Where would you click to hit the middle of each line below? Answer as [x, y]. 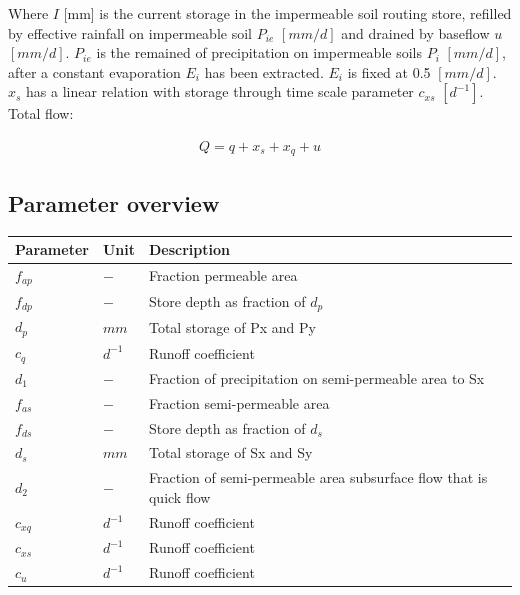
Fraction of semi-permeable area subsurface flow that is [318, 477]
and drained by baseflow [415, 32]
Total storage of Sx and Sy [230, 452]
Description [189, 249]
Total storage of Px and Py [232, 326]
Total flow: [41, 113]
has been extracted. [264, 71]
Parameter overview [114, 202]
